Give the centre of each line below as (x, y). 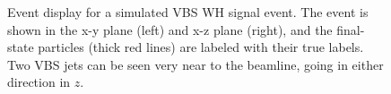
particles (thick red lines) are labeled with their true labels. (201, 47)
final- (351, 29)
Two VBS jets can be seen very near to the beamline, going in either (195, 64)
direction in (39, 82)
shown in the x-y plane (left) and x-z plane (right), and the (170, 29)
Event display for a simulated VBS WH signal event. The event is (188, 12)
